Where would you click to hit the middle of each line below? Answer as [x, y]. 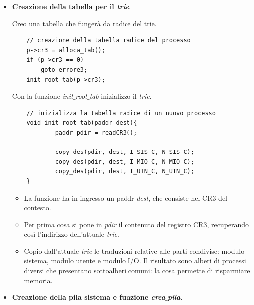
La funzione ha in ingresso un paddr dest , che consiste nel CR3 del [126, 198]
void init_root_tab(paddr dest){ [82, 123]
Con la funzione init [43, 96]
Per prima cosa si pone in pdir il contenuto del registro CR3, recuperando [136, 224]
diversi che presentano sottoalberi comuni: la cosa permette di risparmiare [137, 270]
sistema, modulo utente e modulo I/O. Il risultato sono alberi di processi [135, 260]
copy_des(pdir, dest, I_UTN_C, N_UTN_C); [125, 172]
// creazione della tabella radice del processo [109, 41]
